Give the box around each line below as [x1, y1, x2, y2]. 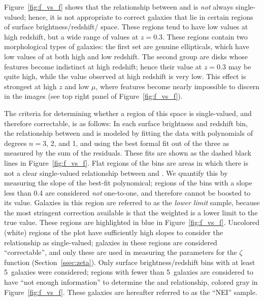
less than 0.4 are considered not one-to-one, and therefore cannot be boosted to [4, 187, 251, 198]
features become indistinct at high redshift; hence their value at [4, 61, 202, 71]
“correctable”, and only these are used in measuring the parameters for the [4, 247, 237, 257]
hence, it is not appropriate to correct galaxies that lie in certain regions [28, 11, 253, 22]
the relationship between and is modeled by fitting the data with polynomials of [4, 128, 253, 138]
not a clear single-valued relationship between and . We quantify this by [4, 167, 228, 178]
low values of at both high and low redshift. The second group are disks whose [4, 51, 248, 61]
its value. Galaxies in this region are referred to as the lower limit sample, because [4, 197, 260, 208]
